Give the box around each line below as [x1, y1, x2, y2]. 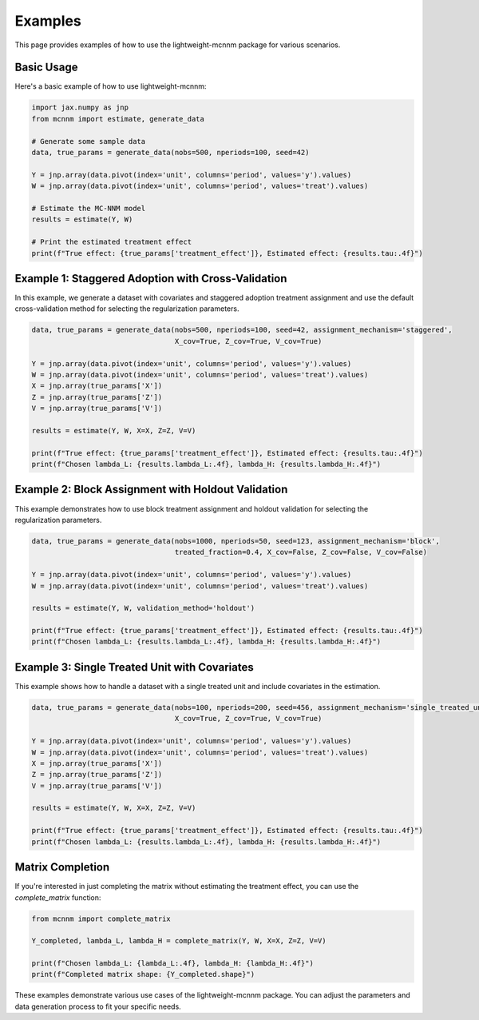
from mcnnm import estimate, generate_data [31, 114, 205, 123]
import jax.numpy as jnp [31, 103, 129, 112]
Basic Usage [14, 61, 78, 74]
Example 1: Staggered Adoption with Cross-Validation [14, 272, 287, 285]
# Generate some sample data [31, 137, 146, 145]
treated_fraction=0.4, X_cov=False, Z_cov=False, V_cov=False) [174, 548, 427, 557]
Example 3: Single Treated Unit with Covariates [14, 660, 255, 674]
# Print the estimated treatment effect [31, 237, 192, 247]
